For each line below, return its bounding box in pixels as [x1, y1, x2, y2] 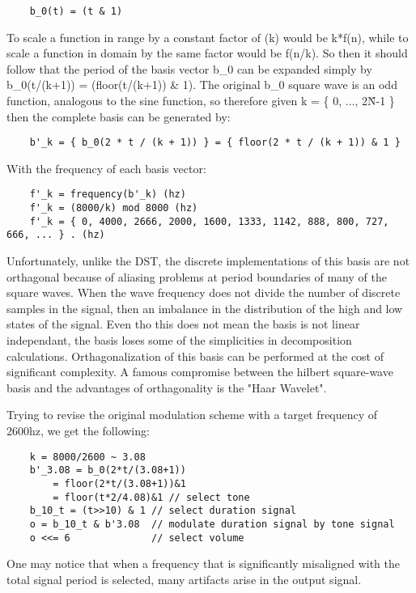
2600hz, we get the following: [6, 422, 150, 439]
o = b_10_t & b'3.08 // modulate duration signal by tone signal [29, 518, 395, 530]
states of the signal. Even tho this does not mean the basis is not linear [6, 316, 360, 333]
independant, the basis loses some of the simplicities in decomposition [6, 332, 352, 349]
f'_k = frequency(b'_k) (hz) [29, 188, 186, 201]
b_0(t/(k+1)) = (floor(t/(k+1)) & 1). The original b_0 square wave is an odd [6, 76, 397, 93]
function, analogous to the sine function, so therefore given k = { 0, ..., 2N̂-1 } [6, 92, 395, 109]
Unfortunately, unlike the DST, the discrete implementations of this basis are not [6, 252, 410, 269]
